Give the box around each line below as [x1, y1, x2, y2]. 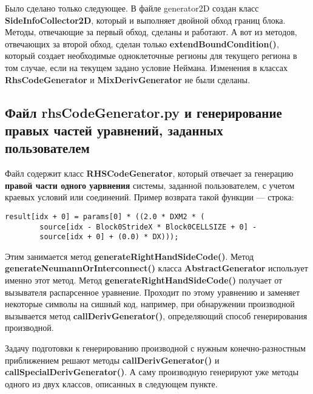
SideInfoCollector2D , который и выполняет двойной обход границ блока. [5, 13, 286, 26]
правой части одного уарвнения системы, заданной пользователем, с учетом [5, 178, 295, 191]
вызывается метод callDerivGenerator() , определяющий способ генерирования [5, 309, 308, 322]
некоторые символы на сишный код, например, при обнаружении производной [5, 297, 295, 310]
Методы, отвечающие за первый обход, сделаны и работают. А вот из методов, [5, 25, 297, 38]
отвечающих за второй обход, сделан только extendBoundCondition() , [5, 37, 279, 50]
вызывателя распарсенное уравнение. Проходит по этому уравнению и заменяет [5, 285, 300, 298]
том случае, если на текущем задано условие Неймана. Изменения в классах [5, 61, 288, 73]
